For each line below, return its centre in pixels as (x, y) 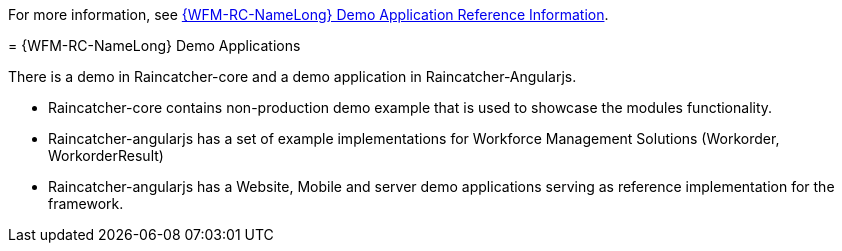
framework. (86, 203)
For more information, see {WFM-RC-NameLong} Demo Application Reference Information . (308, 14)
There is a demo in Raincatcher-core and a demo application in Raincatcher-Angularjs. (292, 76)
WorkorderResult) (106, 155)
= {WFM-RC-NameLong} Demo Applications (154, 45)
